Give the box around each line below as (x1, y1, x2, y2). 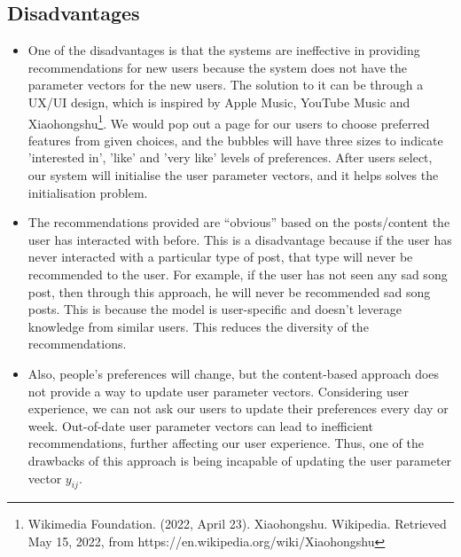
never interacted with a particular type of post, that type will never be (27, 247, 413, 266)
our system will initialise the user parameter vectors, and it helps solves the (27, 166, 439, 184)
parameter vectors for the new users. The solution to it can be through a (27, 75, 424, 94)
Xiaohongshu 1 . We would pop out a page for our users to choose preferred (27, 111, 430, 132)
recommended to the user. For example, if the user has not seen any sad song (27, 264, 448, 283)
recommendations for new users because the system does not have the (27, 58, 407, 76)
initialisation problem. (27, 183, 148, 201)
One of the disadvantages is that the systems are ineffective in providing (27, 41, 420, 59)
